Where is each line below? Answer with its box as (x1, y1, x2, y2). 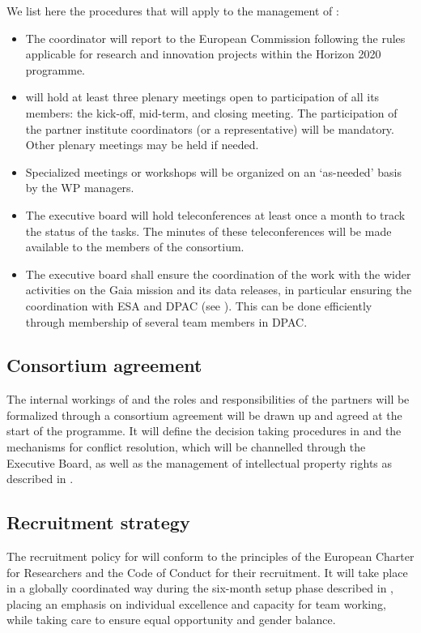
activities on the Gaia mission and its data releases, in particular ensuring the (25, 281, 412, 298)
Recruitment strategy (6, 510, 190, 535)
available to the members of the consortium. (25, 238, 245, 255)
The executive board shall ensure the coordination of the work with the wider (25, 265, 411, 282)
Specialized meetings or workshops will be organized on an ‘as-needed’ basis (25, 163, 402, 180)
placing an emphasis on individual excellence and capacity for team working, (6, 595, 386, 612)
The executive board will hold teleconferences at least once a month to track (25, 206, 406, 223)
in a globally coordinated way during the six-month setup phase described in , (6, 580, 394, 597)
